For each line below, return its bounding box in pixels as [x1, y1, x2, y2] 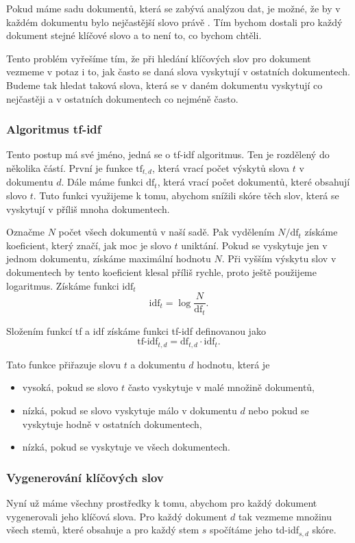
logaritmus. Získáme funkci [6, 278, 119, 292]
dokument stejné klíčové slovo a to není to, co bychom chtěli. [6, 28, 262, 42]
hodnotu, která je [197, 357, 270, 371]
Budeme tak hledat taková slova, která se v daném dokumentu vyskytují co [6, 77, 323, 92]
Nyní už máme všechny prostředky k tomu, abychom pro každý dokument [6, 495, 317, 509]
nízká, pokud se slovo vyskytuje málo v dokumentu [22, 403, 237, 417]
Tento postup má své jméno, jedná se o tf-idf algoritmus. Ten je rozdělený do [6, 147, 330, 162]
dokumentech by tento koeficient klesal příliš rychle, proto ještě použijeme [6, 264, 317, 279]
